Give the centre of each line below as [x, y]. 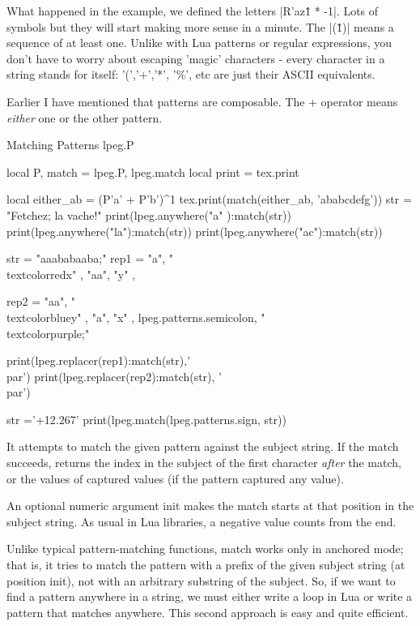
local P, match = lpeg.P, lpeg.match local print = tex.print [153, 172]
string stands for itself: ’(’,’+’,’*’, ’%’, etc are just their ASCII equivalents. [191, 74]
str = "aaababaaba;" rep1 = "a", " [90, 258]
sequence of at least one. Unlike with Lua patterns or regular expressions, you [199, 43]
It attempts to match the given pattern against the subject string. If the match [203, 446]
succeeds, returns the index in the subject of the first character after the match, [204, 463]
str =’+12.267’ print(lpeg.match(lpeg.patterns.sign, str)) [146, 419]
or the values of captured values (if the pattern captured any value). [175, 478]
